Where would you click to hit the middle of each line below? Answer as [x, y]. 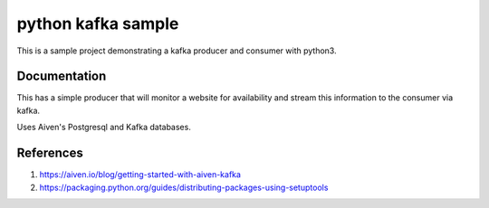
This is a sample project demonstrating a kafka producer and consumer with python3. [177, 51]
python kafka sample [98, 24]
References [50, 153]
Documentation [62, 76]
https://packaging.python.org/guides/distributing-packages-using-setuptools [184, 187]
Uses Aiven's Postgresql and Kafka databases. [104, 128]
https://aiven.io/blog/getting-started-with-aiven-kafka [140, 175]
